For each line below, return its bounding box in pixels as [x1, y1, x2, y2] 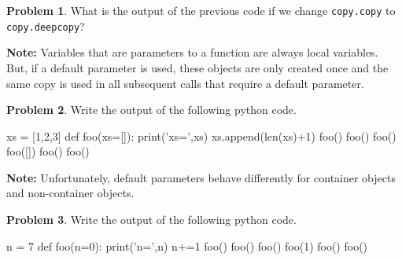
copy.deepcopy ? [6, 17, 85, 34]
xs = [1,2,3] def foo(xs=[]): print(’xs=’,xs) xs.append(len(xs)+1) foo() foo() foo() [6, 127, 396, 144]
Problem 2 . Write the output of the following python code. [6, 101, 297, 118]
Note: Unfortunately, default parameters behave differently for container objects [6, 169, 396, 185]
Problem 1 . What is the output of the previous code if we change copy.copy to [6, 2, 396, 18]
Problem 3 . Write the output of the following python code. [6, 211, 297, 228]
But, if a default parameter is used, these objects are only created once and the [6, 59, 389, 75]
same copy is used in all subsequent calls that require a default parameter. [6, 75, 364, 91]
